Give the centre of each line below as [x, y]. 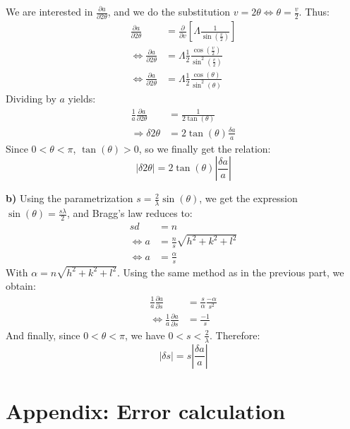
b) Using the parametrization [70, 198]
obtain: [21, 286]
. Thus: [314, 11]
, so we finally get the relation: [205, 148]
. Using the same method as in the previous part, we [230, 272]
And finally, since [43, 335]
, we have [145, 335]
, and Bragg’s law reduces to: [129, 213]
